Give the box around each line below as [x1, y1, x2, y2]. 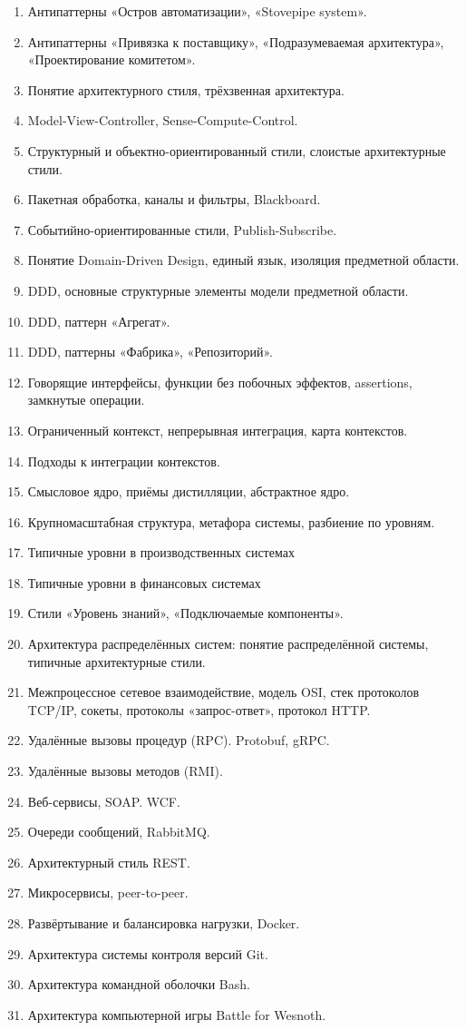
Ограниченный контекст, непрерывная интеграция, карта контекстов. [27, 420, 408, 439]
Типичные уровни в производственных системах [27, 543, 295, 562]
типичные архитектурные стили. [27, 652, 206, 671]
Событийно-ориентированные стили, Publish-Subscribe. [27, 220, 337, 239]
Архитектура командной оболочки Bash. [27, 975, 250, 994]
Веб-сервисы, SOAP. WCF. [27, 791, 180, 810]
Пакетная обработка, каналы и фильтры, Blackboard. [27, 190, 321, 209]
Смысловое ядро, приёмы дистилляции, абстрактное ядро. [27, 482, 350, 501]
